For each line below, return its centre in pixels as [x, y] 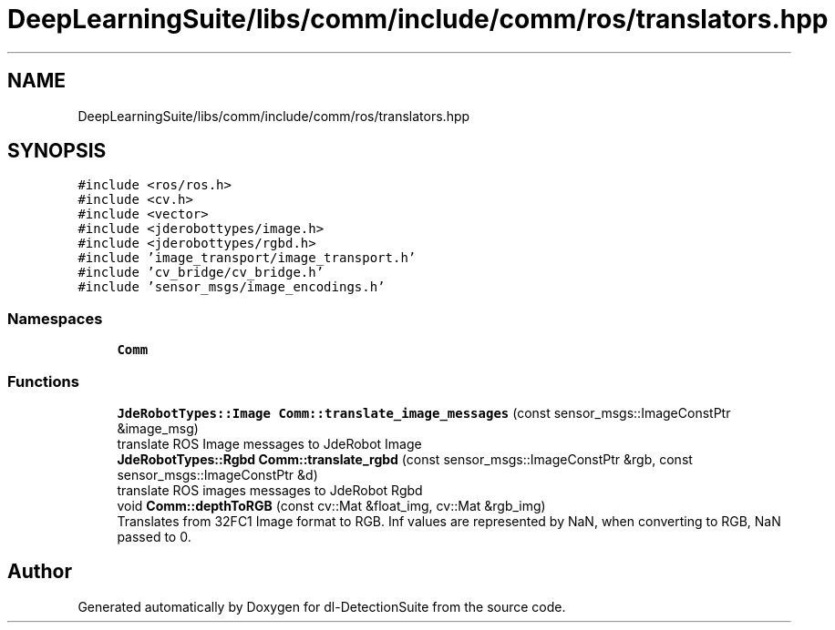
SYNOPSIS [57, 151]
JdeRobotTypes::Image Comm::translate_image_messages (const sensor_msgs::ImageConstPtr [424, 412]
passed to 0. [154, 536]
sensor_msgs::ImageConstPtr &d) [217, 474]
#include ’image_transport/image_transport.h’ [247, 258]
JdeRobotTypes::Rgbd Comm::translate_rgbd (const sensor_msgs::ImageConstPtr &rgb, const [405, 459]
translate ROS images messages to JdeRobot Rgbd [270, 490]
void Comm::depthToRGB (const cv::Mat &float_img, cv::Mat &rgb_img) [331, 505]
